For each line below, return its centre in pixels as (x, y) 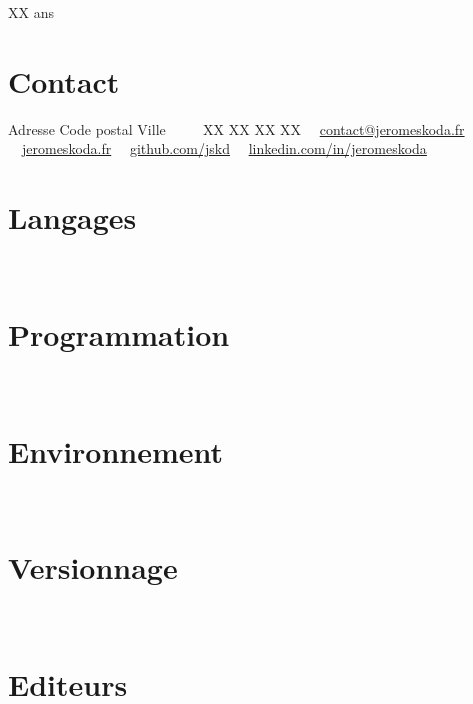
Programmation (119, 333)
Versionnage (93, 567)
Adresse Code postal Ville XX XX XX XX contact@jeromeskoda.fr (236, 128)
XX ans (31, 12)
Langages (72, 217)
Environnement (116, 450)
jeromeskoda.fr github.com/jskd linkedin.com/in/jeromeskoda (224, 148)
